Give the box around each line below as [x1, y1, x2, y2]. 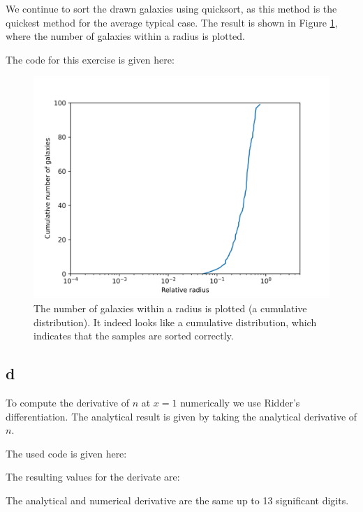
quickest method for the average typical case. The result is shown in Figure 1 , [6, 15, 338, 29]
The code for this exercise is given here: [6, 52, 175, 66]
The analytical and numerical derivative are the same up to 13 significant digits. [6, 492, 349, 507]
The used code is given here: [6, 446, 127, 460]
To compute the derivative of [6, 395, 129, 409]
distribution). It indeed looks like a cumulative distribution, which [34, 314, 317, 329]
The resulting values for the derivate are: [6, 469, 180, 484]
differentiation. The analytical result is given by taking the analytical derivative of [6, 409, 357, 423]
